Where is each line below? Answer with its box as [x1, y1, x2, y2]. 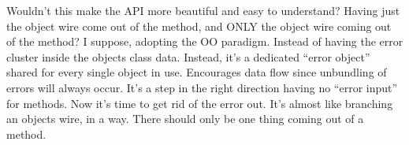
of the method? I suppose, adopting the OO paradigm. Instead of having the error [6, 33, 403, 50]
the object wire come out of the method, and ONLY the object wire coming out [6, 17, 392, 34]
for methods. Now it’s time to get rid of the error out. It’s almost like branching [6, 95, 393, 111]
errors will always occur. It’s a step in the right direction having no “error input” [6, 79, 398, 95]
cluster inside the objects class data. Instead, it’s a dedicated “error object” [6, 48, 370, 65]
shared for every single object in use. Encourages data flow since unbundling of [6, 64, 387, 80]
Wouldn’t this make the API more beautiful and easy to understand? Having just [6, 2, 400, 18]
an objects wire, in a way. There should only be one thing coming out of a [6, 110, 364, 127]
